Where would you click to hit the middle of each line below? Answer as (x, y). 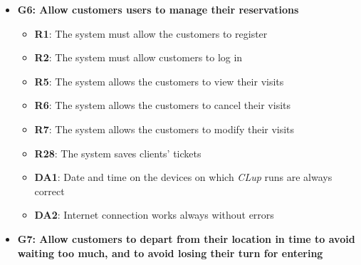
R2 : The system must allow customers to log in (138, 57)
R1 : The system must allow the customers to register (151, 33)
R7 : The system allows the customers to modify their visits (164, 129)
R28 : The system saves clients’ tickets (118, 153)
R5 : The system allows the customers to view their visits (159, 81)
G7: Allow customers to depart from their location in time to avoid (186, 238)
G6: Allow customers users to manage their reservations (158, 9)
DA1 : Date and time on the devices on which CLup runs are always (183, 177)
